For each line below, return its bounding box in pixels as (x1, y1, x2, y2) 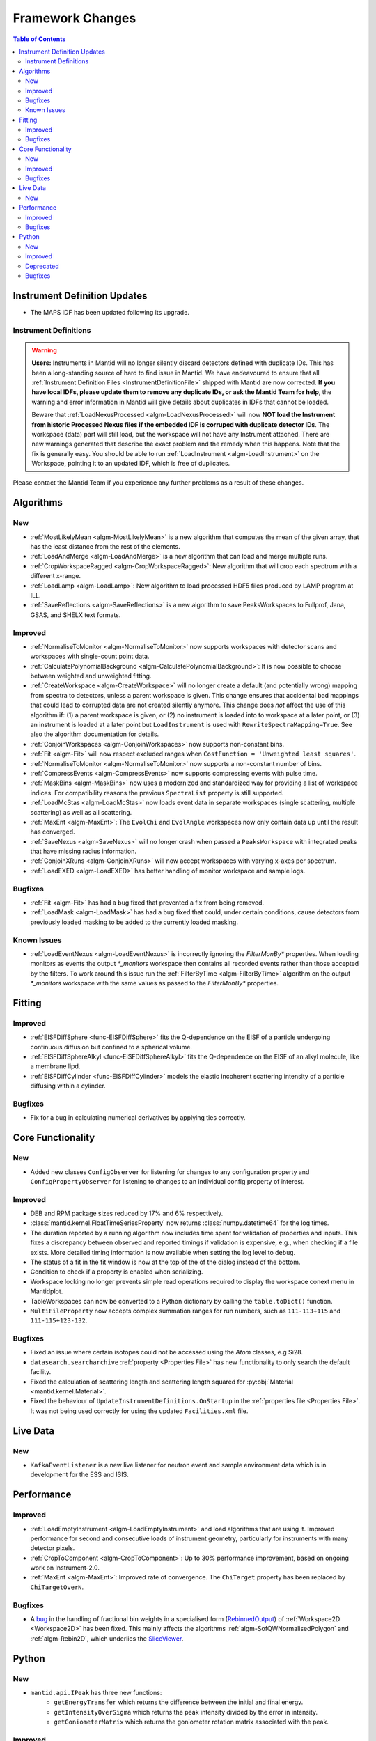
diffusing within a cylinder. (30, 1082, 106, 1090)
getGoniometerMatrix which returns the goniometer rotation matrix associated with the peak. (54, 1717, 329, 1726)
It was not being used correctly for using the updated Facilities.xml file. (30, 1407, 249, 1415)
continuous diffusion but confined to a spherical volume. (30, 1043, 193, 1051)
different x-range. (30, 572, 81, 580)
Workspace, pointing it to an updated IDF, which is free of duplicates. (31, 460, 230, 468)
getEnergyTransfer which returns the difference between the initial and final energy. (54, 1698, 304, 1706)
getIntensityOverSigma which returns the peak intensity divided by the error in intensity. (54, 1708, 318, 1716)
